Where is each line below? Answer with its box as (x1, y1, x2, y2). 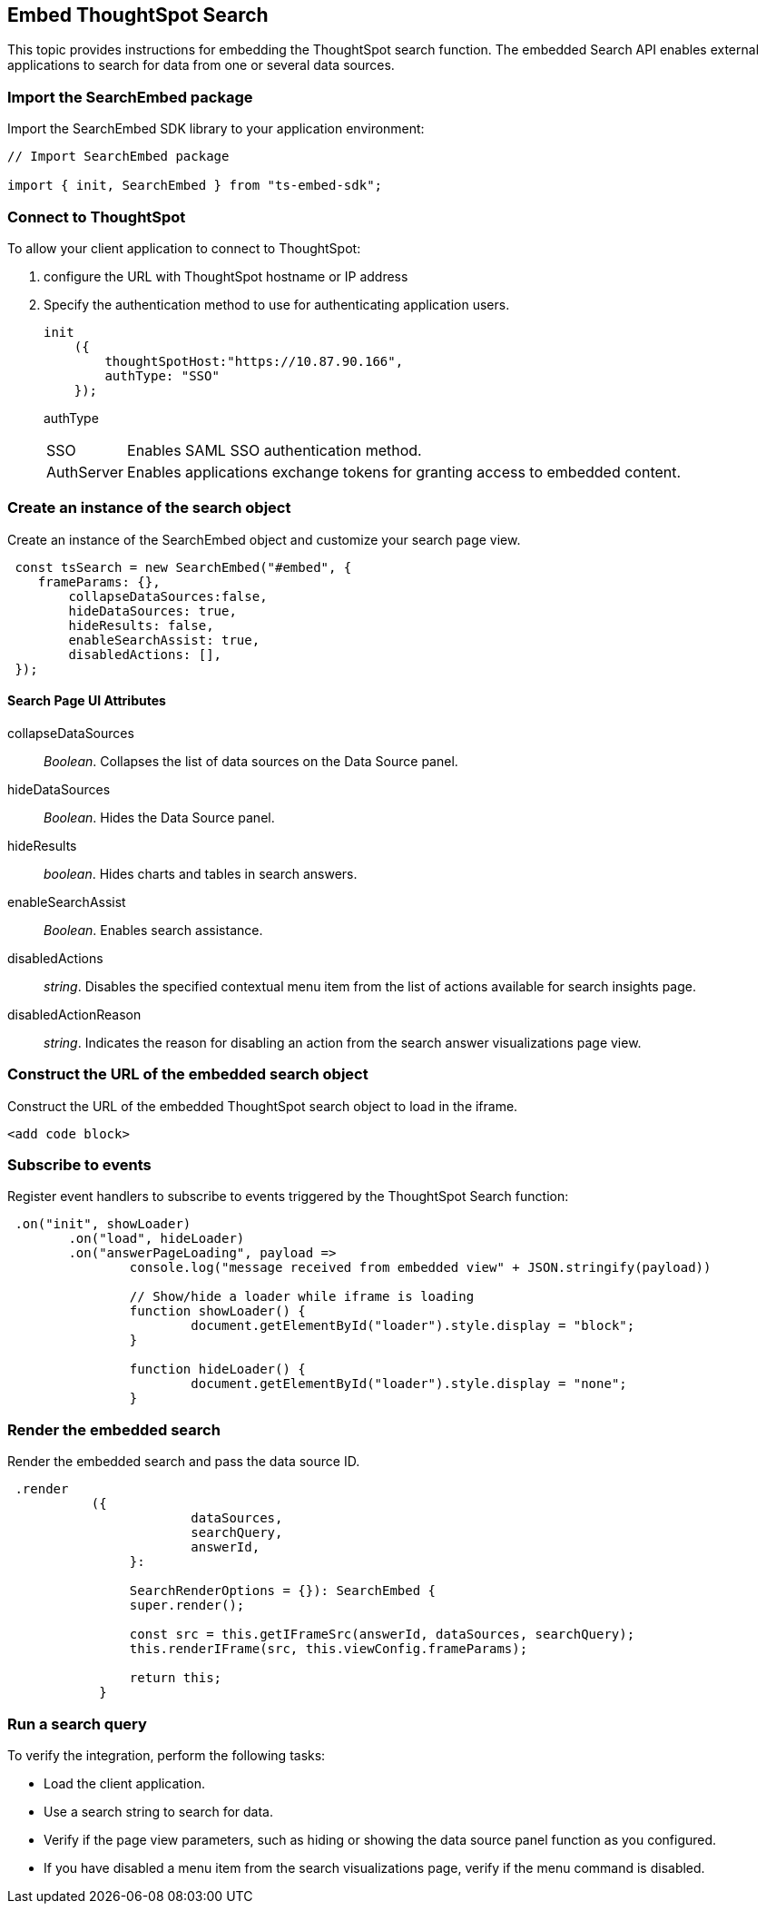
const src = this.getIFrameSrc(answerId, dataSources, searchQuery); (129, 1627, 635, 1642)
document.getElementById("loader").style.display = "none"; (191, 1376, 627, 1392)
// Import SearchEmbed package (7, 149, 230, 164)
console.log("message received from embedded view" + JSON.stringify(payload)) (129, 1260, 712, 1276)
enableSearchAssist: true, (68, 632, 260, 647)
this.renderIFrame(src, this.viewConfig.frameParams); (129, 1641, 528, 1657)
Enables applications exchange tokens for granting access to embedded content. (127, 462, 682, 481)
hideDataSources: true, (68, 603, 237, 618)
